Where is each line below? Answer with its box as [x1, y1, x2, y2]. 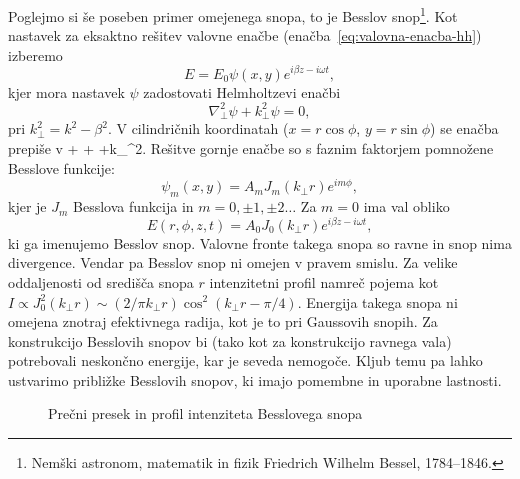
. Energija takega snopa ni [297, 291, 458, 312]
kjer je [8, 196, 47, 217]
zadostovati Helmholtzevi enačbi [143, 81, 341, 102]
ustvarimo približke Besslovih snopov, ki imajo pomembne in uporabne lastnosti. [8, 369, 502, 390]
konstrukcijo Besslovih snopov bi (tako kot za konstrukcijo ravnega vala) [8, 330, 452, 351]
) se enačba [430, 118, 499, 139]
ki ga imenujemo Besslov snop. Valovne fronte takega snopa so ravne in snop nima [8, 232, 512, 253]
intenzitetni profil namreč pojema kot [209, 271, 439, 292]
